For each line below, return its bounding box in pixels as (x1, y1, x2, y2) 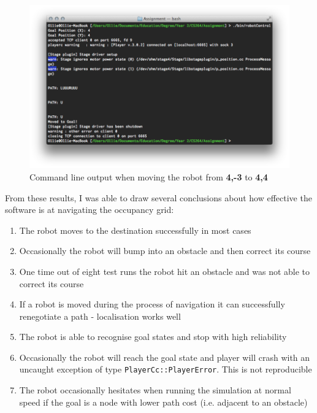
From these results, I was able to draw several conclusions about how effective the (5, 191, 312, 204)
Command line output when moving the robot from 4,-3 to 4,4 (29, 170, 268, 183)
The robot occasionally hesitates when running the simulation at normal (19, 384, 291, 396)
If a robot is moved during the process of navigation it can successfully (19, 298, 285, 311)
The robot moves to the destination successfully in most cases (19, 223, 251, 236)
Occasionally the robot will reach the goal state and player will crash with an (19, 350, 310, 363)
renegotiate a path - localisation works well (19, 309, 181, 322)
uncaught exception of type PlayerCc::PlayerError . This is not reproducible (19, 363, 312, 376)
